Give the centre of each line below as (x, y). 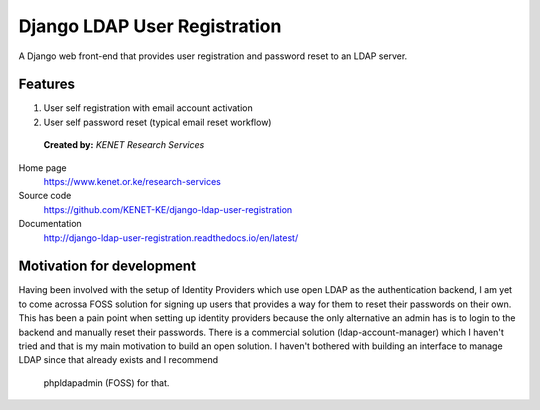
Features (46, 84)
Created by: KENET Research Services (124, 145)
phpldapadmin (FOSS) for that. (106, 382)
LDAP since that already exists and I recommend (118, 360)
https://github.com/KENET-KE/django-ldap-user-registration (168, 209)
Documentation (50, 224)
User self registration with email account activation (148, 108)
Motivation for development (107, 266)
